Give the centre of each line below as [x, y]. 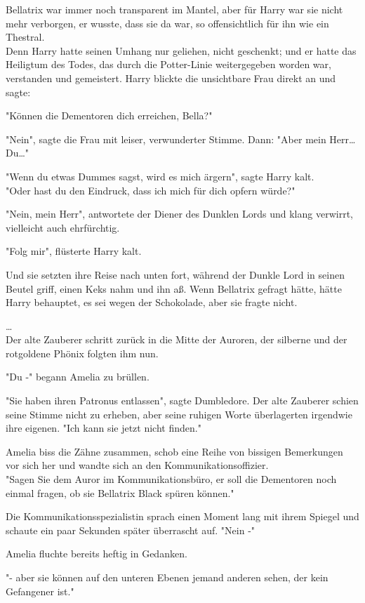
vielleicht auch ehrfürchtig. [63, 227]
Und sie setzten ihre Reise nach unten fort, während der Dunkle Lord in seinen [175, 274]
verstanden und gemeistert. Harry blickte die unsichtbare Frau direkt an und [171, 78]
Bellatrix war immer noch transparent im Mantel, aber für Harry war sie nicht [174, 9]
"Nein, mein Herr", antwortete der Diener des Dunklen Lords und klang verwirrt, [179, 214]
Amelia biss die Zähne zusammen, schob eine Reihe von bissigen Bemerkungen [174, 451]
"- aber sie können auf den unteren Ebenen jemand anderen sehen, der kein [167, 577]
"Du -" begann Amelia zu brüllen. [78, 377]
